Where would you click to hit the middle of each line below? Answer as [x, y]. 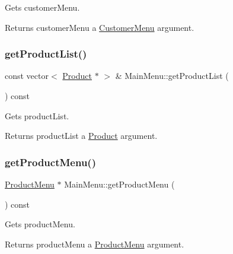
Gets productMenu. [40, 224]
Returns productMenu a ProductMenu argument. [95, 244]
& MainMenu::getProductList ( [172, 76]
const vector [27, 76]
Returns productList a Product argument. [81, 136]
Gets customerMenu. [42, 7]
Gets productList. [37, 115]
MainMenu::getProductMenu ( [119, 184]
